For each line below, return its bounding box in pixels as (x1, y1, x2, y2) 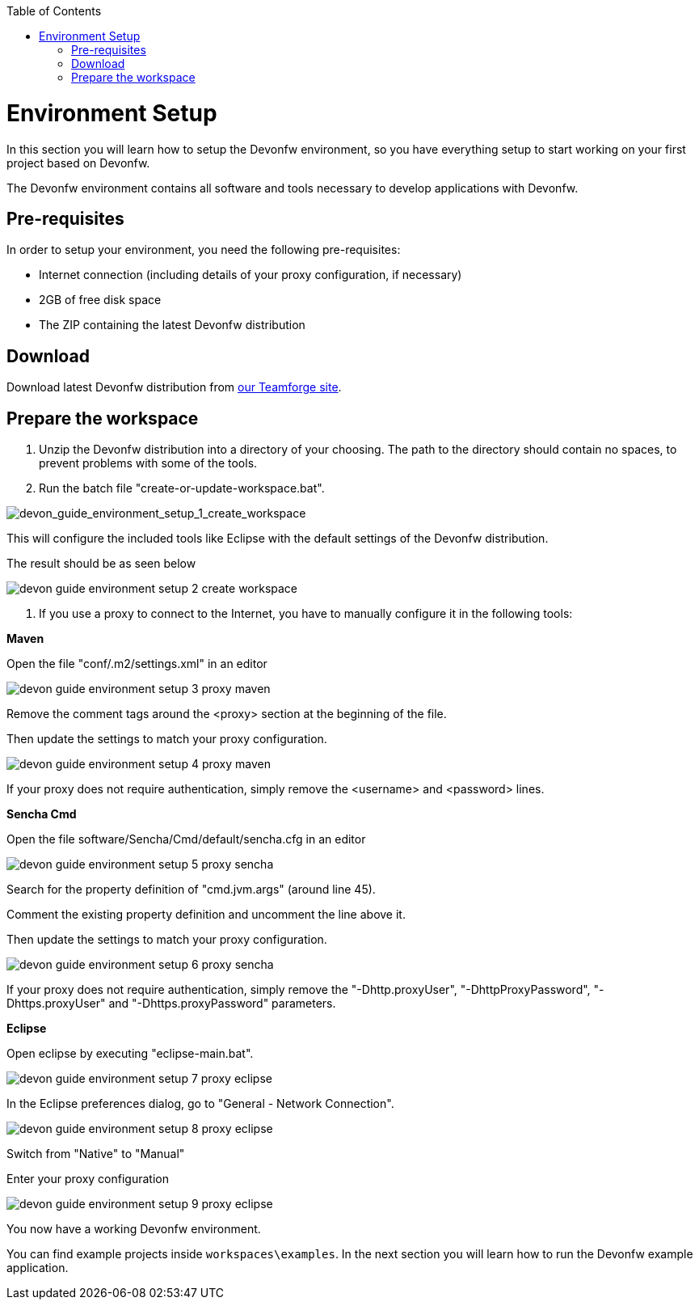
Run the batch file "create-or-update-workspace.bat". (39, 481, 325, 496)
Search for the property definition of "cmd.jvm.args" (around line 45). (6, 882, 376, 897)
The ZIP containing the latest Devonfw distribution (39, 318, 305, 332)
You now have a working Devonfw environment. (6, 1222, 261, 1236)
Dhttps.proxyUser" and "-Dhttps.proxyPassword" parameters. (6, 996, 336, 1011)
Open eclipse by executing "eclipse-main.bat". (6, 1046, 254, 1061)
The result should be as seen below (6, 556, 196, 571)
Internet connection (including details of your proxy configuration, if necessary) (39, 268, 462, 282)
